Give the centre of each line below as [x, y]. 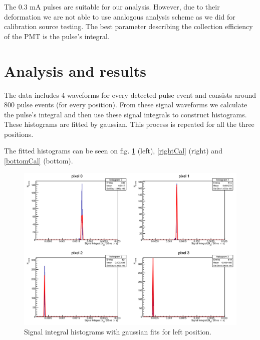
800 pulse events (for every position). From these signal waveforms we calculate [126, 105]
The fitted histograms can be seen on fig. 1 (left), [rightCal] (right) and [113, 151]
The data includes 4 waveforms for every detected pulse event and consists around [130, 95]
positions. [19, 134]
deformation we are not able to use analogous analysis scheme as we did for [120, 16]
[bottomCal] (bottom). [39, 161]
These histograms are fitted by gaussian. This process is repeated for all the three [129, 124]
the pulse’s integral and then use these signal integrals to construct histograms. [125, 114]
